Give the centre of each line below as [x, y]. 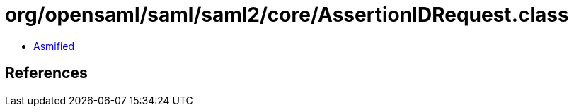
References [46, 73]
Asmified [54, 46]
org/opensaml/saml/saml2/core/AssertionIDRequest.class [287, 15]
